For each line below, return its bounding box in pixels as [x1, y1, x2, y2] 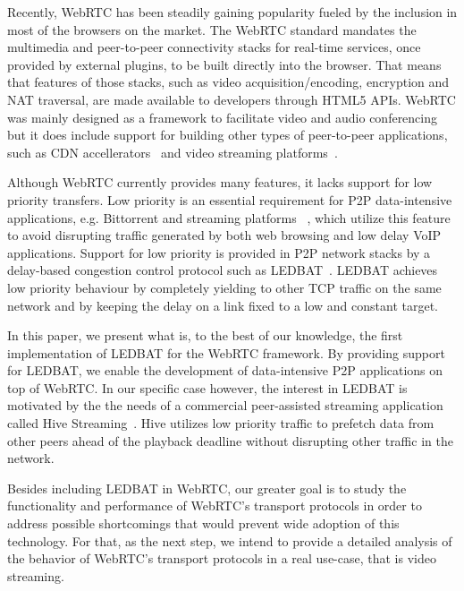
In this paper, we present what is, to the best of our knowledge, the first [7, 326, 403, 345]
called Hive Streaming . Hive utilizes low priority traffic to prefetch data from [7, 414, 434, 433]
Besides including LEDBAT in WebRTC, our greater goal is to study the [7, 478, 407, 497]
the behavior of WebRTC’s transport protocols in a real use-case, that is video [7, 549, 436, 568]
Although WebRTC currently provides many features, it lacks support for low [7, 173, 433, 192]
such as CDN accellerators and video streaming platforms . [7, 142, 338, 161]
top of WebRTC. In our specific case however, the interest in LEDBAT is [7, 378, 408, 397]
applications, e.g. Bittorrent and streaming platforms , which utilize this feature [7, 208, 451, 227]
